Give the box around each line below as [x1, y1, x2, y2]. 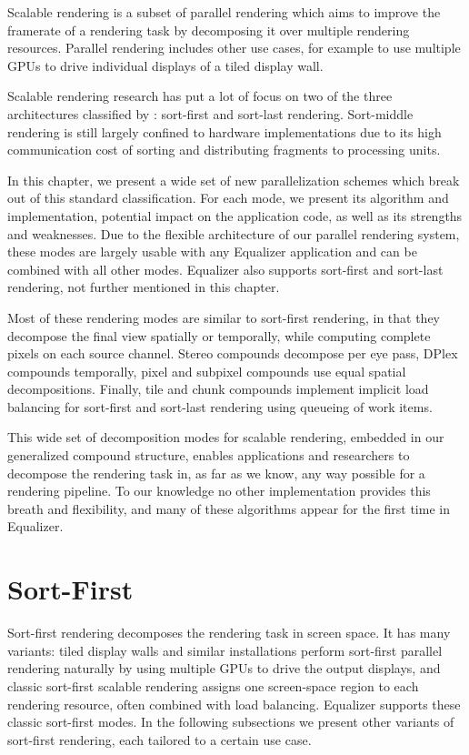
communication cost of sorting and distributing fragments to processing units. [7, 140, 441, 159]
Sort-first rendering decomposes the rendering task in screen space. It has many [7, 623, 451, 642]
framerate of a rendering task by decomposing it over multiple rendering [7, 20, 410, 39]
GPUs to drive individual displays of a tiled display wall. [7, 55, 324, 75]
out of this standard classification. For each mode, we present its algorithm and [7, 188, 449, 207]
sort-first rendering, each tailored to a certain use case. [7, 730, 312, 749]
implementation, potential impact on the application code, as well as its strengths [7, 206, 463, 225]
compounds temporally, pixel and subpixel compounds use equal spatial [7, 361, 406, 380]
